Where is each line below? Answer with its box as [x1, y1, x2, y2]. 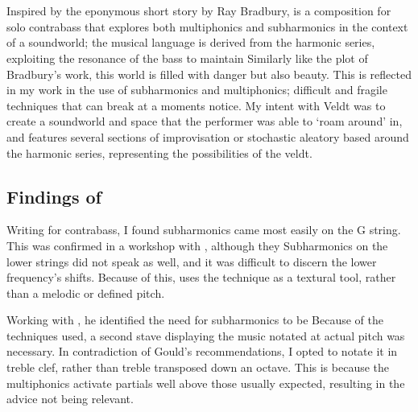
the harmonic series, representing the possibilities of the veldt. [6, 144, 312, 161]
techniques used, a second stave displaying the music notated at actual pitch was [6, 327, 405, 344]
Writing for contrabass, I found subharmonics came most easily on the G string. [6, 221, 401, 238]
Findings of [6, 183, 101, 208]
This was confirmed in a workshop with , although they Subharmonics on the [6, 237, 388, 253]
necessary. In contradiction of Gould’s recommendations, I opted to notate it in [6, 343, 398, 360]
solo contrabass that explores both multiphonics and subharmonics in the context [6, 18, 408, 35]
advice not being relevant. [6, 390, 134, 407]
